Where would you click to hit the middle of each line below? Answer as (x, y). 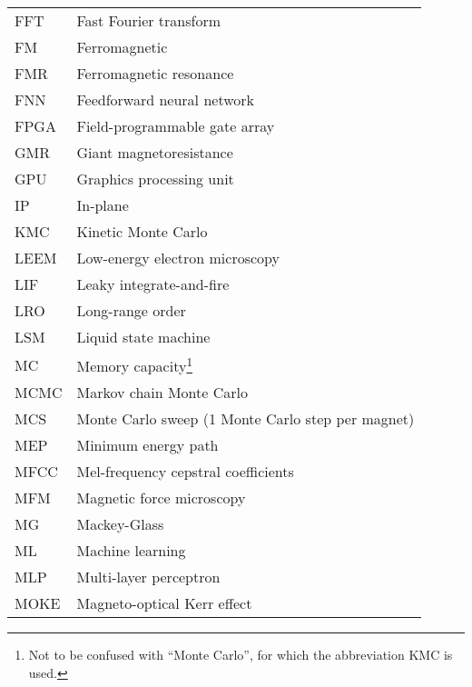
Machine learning (131, 551)
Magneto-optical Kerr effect (164, 603)
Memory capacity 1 (135, 365)
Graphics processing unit (155, 179)
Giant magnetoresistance (155, 152)
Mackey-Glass (120, 524)
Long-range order (131, 310)
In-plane (103, 205)
